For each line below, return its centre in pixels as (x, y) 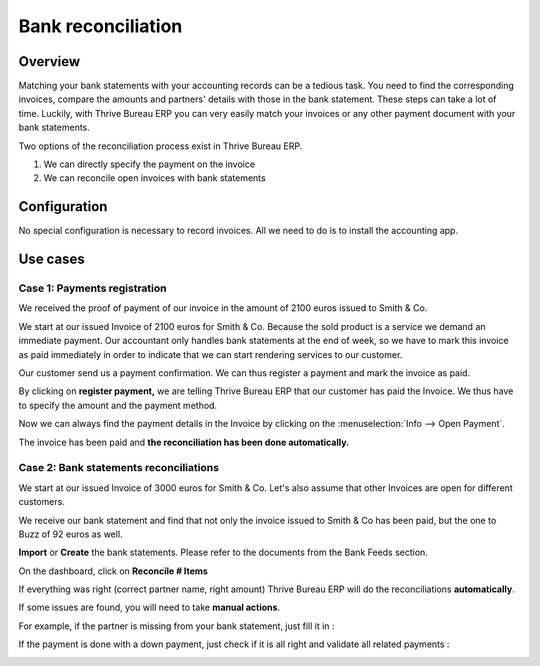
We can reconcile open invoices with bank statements (154, 178)
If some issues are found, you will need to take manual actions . (149, 607)
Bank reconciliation (100, 26)
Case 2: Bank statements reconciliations (119, 468)
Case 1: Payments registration (92, 288)
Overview (49, 61)
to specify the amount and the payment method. (118, 405)
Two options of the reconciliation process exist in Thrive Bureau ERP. (160, 146)
